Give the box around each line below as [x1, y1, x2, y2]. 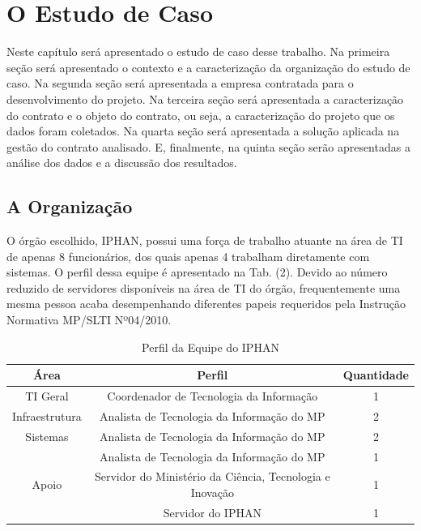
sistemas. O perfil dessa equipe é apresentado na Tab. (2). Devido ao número [6, 263, 388, 280]
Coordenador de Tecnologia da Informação [107, 388, 318, 405]
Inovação [190, 484, 234, 501]
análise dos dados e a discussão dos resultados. [6, 154, 237, 171]
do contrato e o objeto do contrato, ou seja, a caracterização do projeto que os [6, 106, 395, 123]
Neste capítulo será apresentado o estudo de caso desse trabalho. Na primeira [6, 43, 390, 60]
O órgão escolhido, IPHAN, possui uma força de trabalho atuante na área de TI [6, 232, 403, 249]
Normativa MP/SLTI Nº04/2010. [6, 311, 172, 328]
